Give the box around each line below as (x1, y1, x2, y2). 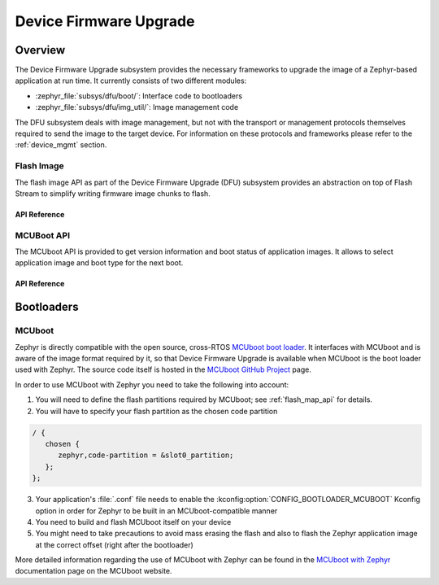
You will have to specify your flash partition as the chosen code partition (35, 406, 278, 416)
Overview (15, 43, 66, 57)
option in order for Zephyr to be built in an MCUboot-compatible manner (35, 505, 278, 516)
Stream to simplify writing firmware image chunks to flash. (15, 188, 211, 199)
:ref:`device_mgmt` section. (15, 140, 107, 150)
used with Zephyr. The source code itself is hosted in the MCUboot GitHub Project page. (15, 365, 312, 374)
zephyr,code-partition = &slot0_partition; (58, 451, 234, 460)
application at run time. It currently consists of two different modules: (15, 76, 247, 85)
